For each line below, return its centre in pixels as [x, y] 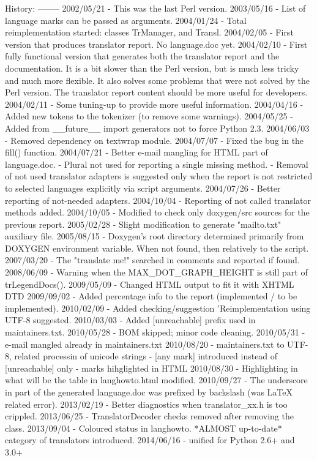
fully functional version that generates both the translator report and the [142, 56]
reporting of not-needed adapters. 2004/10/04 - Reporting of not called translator [158, 200]
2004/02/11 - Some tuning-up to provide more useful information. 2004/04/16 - [154, 104]
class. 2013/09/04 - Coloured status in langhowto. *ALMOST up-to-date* [144, 428]
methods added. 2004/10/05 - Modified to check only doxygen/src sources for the [157, 212]
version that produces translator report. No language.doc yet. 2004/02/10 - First [156, 44]
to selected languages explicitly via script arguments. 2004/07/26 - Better [143, 188]
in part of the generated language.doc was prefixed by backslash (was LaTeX [149, 392]
